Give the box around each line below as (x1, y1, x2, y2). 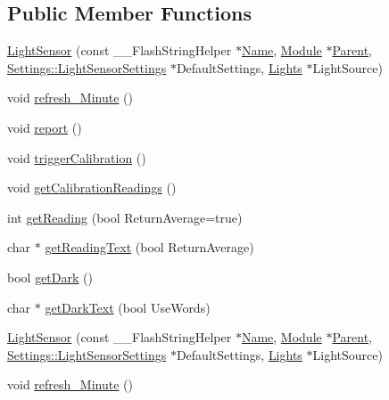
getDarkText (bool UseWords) (45, 298, 211, 316)
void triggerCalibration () (7, 148, 146, 167)
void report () (7, 118, 82, 136)
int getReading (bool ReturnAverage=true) (7, 208, 243, 226)
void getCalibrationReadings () (7, 178, 177, 197)
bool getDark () (7, 267, 93, 286)
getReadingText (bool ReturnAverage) (45, 238, 254, 257)
